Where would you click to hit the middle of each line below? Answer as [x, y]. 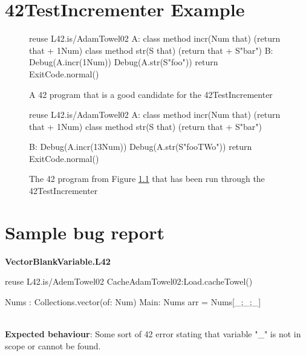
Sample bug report [85, 232]
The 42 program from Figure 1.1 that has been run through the [147, 179]
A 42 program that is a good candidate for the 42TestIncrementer [151, 94]
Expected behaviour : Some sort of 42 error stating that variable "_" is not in [153, 334]
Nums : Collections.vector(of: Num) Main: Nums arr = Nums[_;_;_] [133, 301]
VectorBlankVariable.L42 [58, 261]
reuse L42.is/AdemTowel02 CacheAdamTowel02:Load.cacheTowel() [129, 281]
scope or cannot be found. [53, 345]
